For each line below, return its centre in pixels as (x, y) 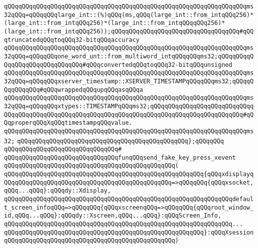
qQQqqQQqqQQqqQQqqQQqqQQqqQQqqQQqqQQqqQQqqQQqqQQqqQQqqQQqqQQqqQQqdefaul (129, 199)
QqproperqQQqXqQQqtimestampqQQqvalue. (68, 123)
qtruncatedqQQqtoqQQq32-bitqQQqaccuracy (72, 40)
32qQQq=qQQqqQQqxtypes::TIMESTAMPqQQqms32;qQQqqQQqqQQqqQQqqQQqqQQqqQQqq (129, 106)
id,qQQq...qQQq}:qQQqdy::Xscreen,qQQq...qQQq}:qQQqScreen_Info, (113, 216)
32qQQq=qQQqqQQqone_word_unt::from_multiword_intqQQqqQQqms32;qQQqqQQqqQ (129, 56)
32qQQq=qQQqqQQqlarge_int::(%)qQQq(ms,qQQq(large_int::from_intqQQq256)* (129, 15)
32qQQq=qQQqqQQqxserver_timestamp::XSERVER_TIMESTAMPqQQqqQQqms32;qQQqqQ (129, 81)
